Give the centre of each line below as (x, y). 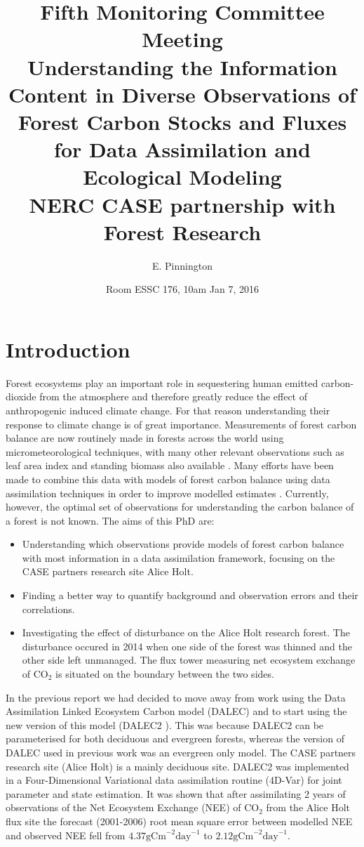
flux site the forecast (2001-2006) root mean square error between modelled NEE (179, 821)
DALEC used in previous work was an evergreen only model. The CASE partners (181, 752)
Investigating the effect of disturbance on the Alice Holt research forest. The (186, 632)
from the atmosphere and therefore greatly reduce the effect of (174, 396)
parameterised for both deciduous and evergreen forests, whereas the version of (175, 738)
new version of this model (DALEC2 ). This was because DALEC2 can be (165, 724)
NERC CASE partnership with (182, 204)
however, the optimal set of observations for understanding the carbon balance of (180, 507)
